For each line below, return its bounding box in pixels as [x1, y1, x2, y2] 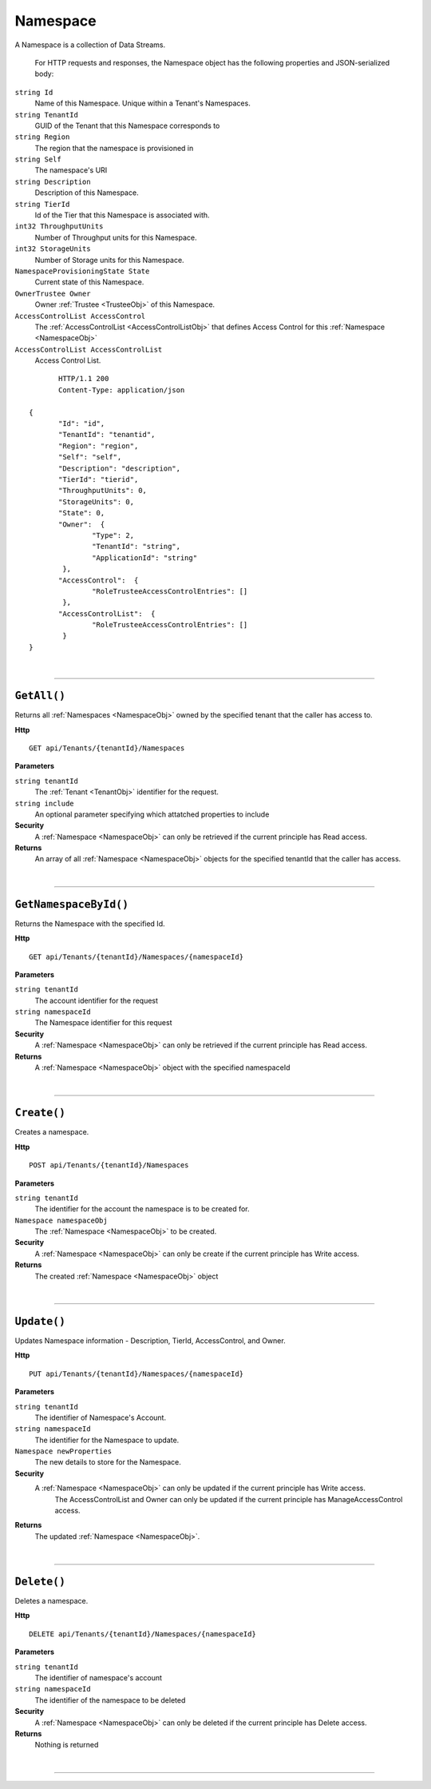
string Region [14, 133, 70, 141]
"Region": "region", [58, 441, 139, 451]
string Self [14, 155, 61, 164]
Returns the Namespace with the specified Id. [14, 919, 165, 928]
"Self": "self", [58, 452, 122, 462]
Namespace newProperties [14, 1447, 112, 1456]
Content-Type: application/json [58, 385, 185, 395]
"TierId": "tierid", [58, 475, 139, 483]
